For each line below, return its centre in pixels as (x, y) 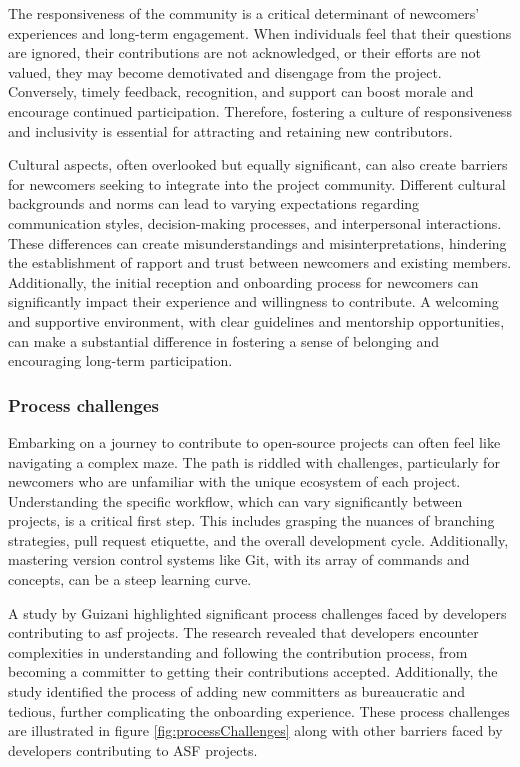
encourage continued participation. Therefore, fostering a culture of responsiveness (260, 110)
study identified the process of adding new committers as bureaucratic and (237, 691)
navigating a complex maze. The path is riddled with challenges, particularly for (254, 461)
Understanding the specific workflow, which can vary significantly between (235, 500)
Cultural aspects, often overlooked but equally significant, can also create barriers (258, 164)
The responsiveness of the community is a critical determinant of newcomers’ (244, 13)
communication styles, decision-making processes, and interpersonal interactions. (255, 222)
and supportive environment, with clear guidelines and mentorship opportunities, (256, 320)
